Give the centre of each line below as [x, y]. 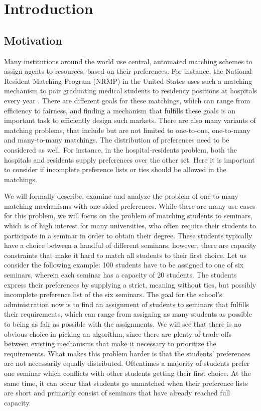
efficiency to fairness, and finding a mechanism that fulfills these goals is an [120, 110]
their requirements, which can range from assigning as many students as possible [128, 314]
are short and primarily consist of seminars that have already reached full [117, 393]
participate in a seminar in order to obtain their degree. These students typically [128, 235]
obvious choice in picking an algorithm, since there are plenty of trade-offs [118, 333]
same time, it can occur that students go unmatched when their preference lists [126, 383]
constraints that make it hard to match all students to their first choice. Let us [125, 255]
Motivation [33, 40]
